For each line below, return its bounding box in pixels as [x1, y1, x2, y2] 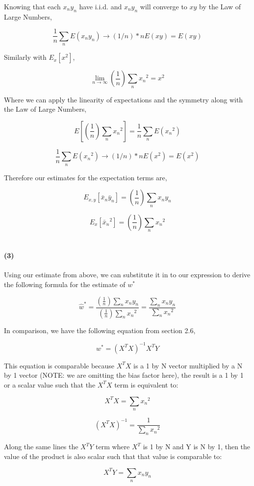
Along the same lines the [4, 441, 78, 452]
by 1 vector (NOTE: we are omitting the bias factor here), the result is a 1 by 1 [4, 370, 244, 380]
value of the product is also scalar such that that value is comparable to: [4, 451, 222, 461]
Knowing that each [4, 1, 61, 11]
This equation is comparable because [4, 360, 115, 370]
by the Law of [199, 1, 241, 11]
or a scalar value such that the [4, 379, 96, 389]
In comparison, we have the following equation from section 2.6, [4, 325, 196, 335]
